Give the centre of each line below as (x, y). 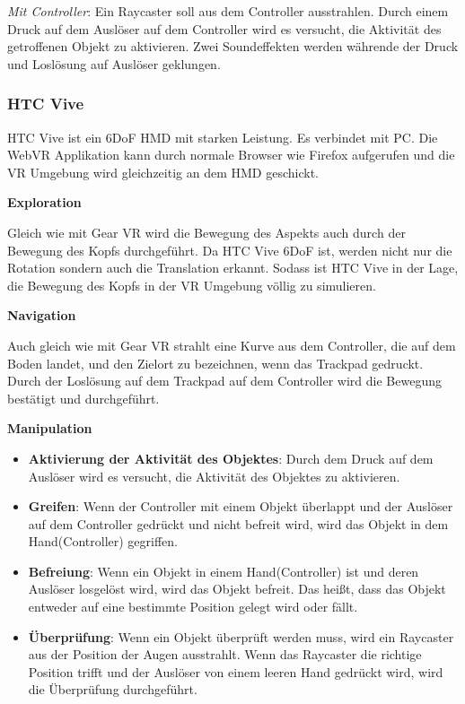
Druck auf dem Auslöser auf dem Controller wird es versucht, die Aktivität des (224, 28)
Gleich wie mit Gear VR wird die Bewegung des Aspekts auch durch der (206, 232)
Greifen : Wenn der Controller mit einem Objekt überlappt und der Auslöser (241, 506)
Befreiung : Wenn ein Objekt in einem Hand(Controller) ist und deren (224, 571)
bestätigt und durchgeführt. (83, 398)
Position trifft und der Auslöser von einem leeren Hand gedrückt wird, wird (236, 671)
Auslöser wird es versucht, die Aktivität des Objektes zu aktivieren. (214, 476)
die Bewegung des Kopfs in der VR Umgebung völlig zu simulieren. (192, 285)
